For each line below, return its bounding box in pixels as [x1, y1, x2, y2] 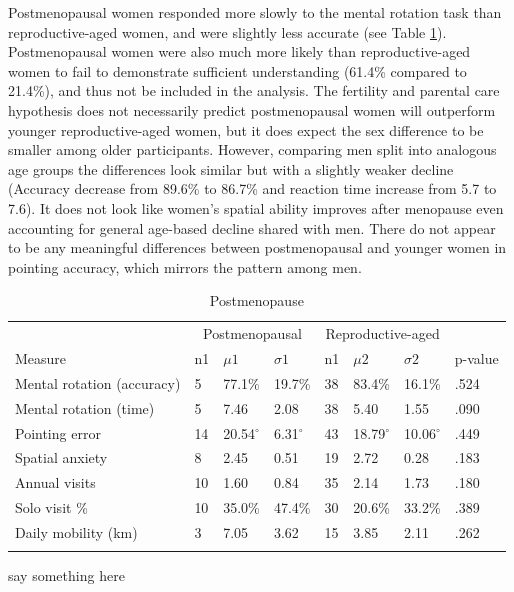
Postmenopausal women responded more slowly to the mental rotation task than [8, 2, 502, 22]
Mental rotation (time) [15, 397, 155, 418]
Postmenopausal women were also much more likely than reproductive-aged [8, 41, 471, 62]
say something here [8, 565, 125, 586]
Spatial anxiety [15, 447, 108, 468]
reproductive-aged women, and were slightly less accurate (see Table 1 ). [8, 21, 447, 42]
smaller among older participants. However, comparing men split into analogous [8, 139, 497, 160]
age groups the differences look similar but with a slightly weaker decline [8, 158, 454, 179]
